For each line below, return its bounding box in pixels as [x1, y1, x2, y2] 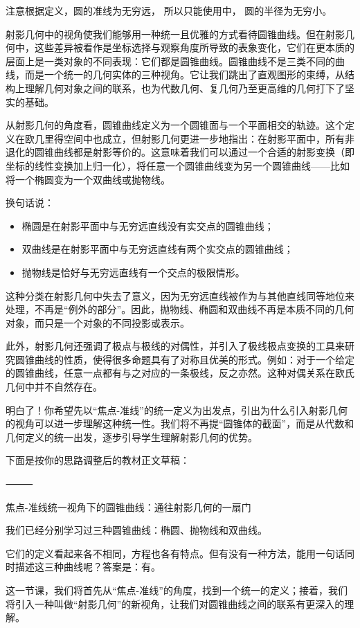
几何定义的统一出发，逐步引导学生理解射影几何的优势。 [6, 429, 258, 444]
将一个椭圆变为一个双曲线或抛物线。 [6, 172, 170, 186]
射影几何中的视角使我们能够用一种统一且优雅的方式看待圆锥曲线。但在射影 [6, 26, 345, 41]
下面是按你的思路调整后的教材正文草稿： [6, 453, 190, 467]
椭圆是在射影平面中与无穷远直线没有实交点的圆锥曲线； [21, 218, 274, 233]
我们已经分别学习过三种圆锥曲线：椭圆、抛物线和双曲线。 [6, 523, 267, 537]
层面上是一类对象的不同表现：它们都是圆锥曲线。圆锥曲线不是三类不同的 [6, 53, 335, 68]
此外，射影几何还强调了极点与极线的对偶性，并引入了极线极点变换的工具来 [6, 339, 345, 353]
